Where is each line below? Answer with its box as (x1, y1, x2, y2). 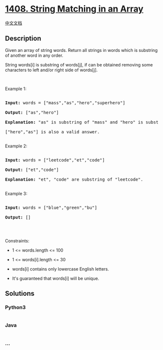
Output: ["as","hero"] (5, 110, 59, 115)
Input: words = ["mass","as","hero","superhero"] (5, 100, 126, 105)
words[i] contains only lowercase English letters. (12, 266, 109, 272)
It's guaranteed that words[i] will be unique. (12, 275, 99, 281)
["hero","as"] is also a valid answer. (5, 129, 100, 134)
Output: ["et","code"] (5, 167, 59, 173)
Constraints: (5, 238, 30, 243)
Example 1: (5, 86, 27, 92)
